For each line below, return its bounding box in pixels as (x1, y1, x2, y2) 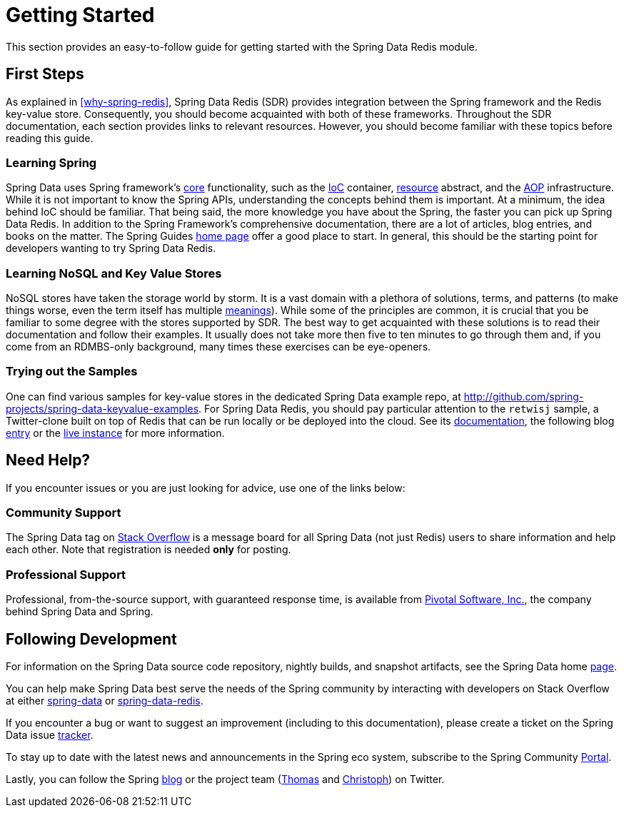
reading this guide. (6, 131, 94, 144)
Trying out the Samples (6, 364, 138, 379)
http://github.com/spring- (463, 390, 584, 403)
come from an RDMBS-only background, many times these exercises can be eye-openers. (6, 340, 431, 353)
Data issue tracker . (6, 729, 94, 742)
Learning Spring (6, 155, 97, 170)
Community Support (6, 505, 121, 520)
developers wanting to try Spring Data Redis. (6, 242, 216, 255)
